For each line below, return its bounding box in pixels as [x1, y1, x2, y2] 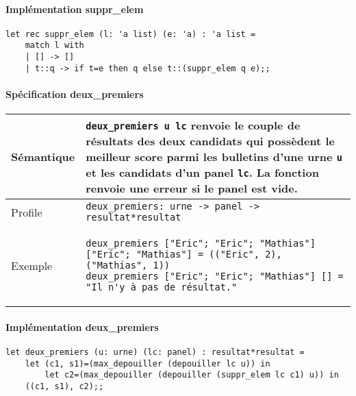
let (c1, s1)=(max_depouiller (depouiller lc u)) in [25, 358, 270, 369]
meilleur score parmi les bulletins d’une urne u [86, 149, 342, 165]
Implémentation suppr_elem [5, 1, 144, 16]
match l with [25, 40, 84, 51]
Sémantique [11, 149, 75, 165]
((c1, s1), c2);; [25, 381, 104, 391]
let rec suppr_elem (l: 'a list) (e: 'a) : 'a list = [5, 29, 256, 39]
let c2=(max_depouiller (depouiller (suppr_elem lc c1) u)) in [44, 370, 339, 380]
